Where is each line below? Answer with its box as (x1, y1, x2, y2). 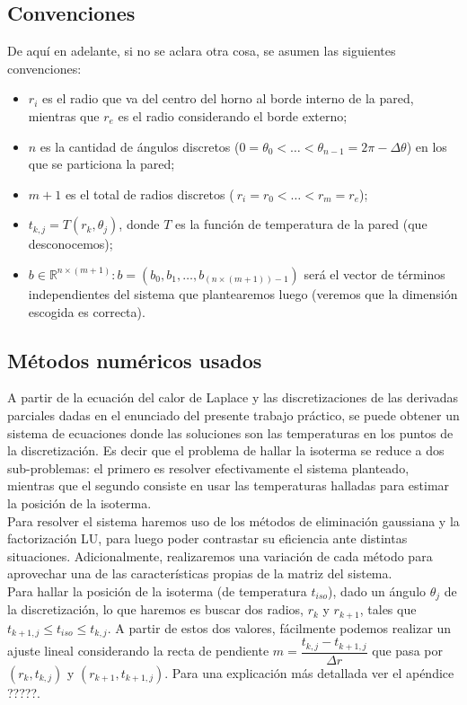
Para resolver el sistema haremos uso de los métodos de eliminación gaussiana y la (7, 511, 460, 530)
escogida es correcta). (28, 302, 145, 321)
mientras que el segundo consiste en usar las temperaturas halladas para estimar (7, 476, 450, 495)
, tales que (359, 600, 417, 619)
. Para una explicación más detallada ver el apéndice (164, 663, 454, 682)
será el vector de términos (304, 264, 445, 283)
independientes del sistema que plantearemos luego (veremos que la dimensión (28, 284, 458, 303)
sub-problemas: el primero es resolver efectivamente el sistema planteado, (7, 458, 410, 477)
